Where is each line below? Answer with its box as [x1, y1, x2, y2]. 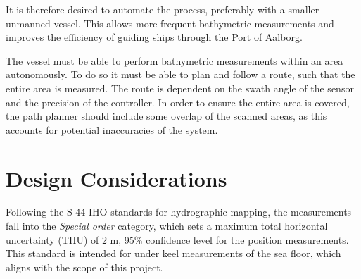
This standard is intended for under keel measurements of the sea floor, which [6, 246, 341, 261]
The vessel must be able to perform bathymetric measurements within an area [6, 53, 343, 68]
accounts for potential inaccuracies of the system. [6, 122, 218, 137]
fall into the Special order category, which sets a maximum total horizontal [6, 218, 328, 233]
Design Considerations [6, 163, 227, 192]
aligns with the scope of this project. [6, 259, 163, 274]
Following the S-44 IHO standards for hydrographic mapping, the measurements [6, 204, 352, 219]
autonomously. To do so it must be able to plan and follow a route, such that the [6, 67, 355, 82]
